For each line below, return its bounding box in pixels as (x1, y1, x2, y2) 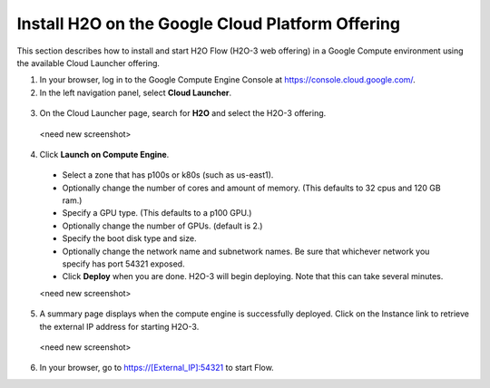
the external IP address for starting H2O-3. (39, 321, 200, 332)
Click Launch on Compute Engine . (39, 149, 170, 160)
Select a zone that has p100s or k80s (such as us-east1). (62, 170, 274, 180)
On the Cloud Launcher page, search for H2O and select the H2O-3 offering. (39, 108, 327, 119)
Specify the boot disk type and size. (62, 233, 197, 244)
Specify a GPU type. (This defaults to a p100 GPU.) (62, 208, 252, 218)
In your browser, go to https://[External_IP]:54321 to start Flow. (39, 363, 274, 373)
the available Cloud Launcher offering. (16, 57, 161, 68)
